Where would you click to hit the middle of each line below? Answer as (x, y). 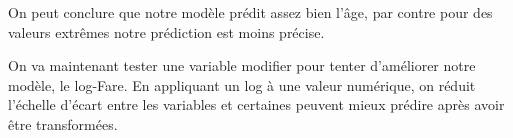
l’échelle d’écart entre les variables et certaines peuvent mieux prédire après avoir (256, 104)
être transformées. (63, 123)
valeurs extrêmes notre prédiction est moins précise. (166, 31)
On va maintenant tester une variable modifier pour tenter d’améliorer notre (242, 65)
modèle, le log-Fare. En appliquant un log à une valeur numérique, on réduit (242, 84)
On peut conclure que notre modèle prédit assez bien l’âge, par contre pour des (250, 12)
